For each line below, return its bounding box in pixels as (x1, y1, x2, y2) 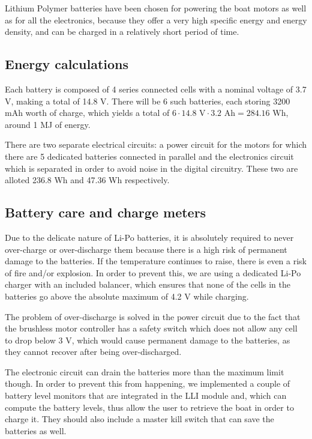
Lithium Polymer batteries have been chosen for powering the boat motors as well (5, 2, 307, 14)
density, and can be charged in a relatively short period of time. (5, 25, 239, 38)
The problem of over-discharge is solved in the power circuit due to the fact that (5, 310, 301, 322)
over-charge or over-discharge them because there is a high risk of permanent (5, 243, 287, 255)
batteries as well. (5, 424, 67, 437)
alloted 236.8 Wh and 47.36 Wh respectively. (5, 174, 170, 186)
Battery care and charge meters (5, 203, 206, 222)
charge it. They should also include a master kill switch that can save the (5, 413, 274, 425)
